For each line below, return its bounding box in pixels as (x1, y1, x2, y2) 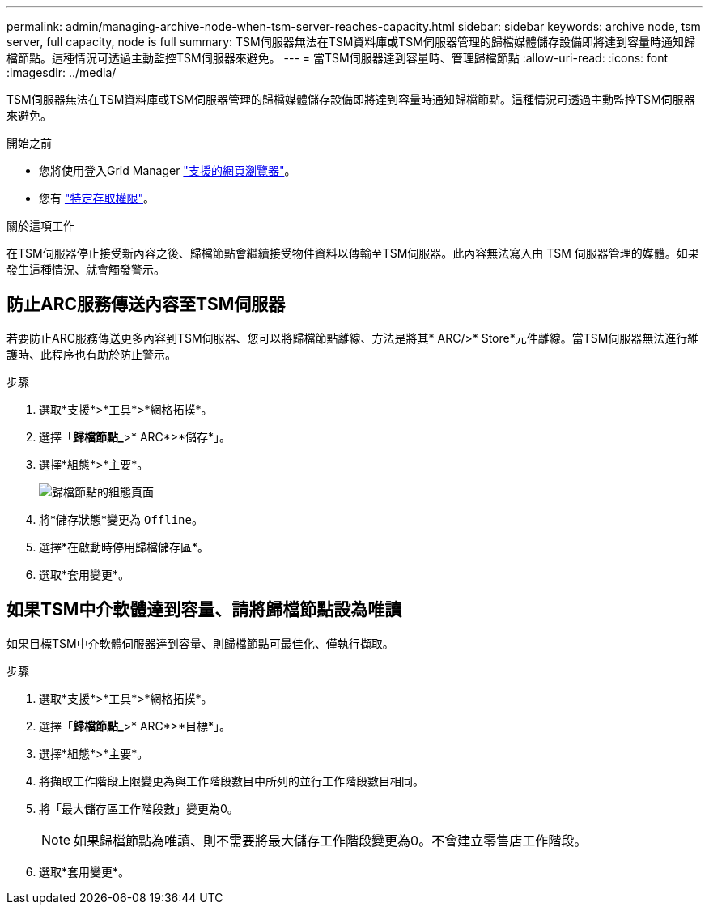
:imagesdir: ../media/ (6, 66, 117, 79)
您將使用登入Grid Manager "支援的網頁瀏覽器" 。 (39, 164, 296, 177)
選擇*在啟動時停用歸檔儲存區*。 (39, 539, 210, 554)
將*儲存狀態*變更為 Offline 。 (39, 512, 203, 526)
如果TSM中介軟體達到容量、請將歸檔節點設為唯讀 (6, 599, 402, 620)
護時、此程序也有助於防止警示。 (6, 347, 176, 361)
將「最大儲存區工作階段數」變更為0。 (39, 801, 239, 815)
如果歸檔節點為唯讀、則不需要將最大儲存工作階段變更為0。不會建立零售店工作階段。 (74, 832, 588, 849)
